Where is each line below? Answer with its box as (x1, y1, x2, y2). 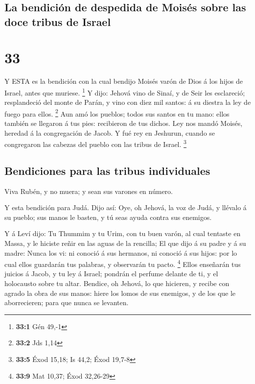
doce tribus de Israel (4, 14, 111, 29)
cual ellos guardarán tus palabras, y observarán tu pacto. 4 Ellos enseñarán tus (4, 258, 241, 269)
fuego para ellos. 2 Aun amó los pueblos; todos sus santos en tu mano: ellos (4, 107, 230, 119)
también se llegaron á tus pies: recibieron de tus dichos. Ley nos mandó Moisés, (4, 118, 243, 128)
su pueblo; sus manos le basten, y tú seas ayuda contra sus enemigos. (4, 212, 212, 222)
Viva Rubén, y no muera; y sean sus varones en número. (4, 186, 173, 196)
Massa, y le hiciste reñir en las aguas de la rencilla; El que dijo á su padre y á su (4, 238, 246, 248)
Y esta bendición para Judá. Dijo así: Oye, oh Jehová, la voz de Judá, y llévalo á (4, 202, 247, 213)
